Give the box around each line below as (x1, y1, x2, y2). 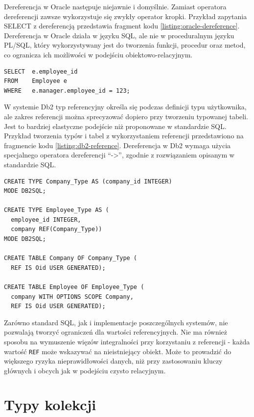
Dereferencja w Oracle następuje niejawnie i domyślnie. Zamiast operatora (4, 1, 227, 11)
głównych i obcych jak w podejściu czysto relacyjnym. (4, 365, 166, 375)
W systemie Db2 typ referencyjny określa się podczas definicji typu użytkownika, (4, 102, 247, 112)
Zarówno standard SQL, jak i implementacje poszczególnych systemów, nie (4, 317, 228, 327)
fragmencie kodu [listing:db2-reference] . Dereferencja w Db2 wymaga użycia (4, 140, 231, 150)
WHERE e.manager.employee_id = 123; (4, 87, 130, 94)
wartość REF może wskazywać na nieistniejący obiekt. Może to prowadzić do (4, 346, 231, 356)
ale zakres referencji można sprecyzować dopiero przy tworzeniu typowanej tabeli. (4, 111, 248, 121)
